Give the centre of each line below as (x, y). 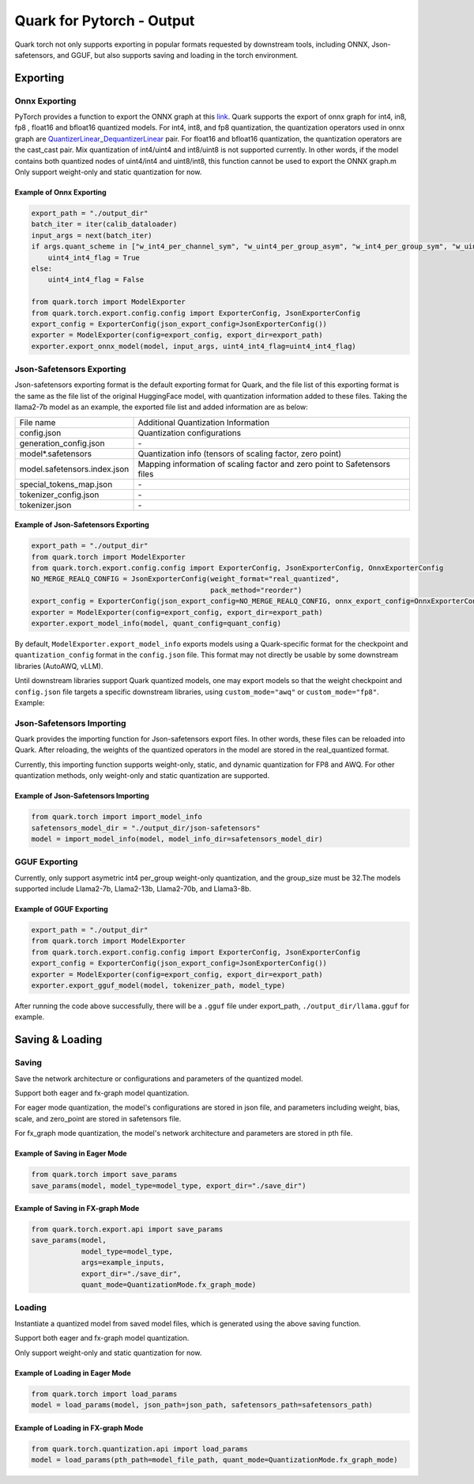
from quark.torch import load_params (104, 1394)
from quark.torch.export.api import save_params (127, 1230)
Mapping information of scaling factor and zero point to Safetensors (264, 464)
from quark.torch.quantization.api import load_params (139, 1449)
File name (38, 422)
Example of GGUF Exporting (61, 909)
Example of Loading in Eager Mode (73, 1372)
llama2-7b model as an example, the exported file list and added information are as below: (161, 407)
